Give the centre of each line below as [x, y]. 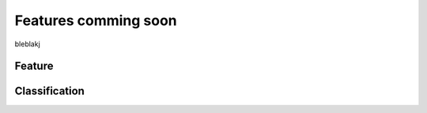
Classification [49, 91]
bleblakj [28, 44]
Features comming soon [96, 20]
